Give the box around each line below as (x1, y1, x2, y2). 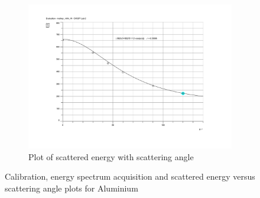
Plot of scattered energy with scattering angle (28, 150, 194, 163)
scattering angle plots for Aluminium (5, 182, 138, 194)
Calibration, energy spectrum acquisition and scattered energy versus (5, 170, 255, 183)
